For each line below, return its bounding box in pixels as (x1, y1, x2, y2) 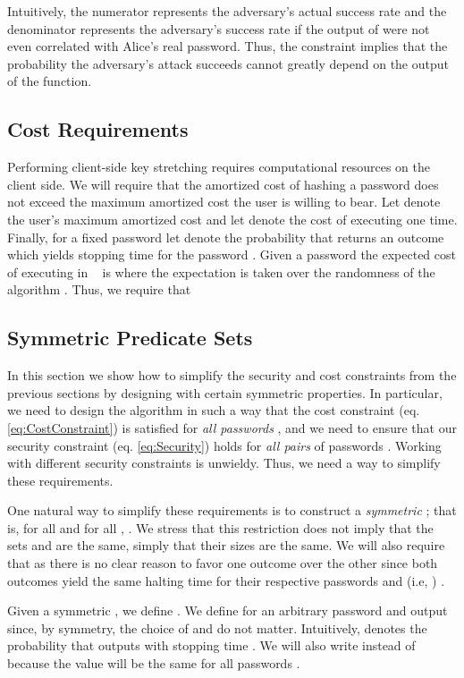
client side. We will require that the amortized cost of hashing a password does (7, 174, 439, 193)
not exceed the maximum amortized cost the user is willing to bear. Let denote (7, 192, 441, 211)
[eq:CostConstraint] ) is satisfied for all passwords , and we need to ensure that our (7, 418, 457, 436)
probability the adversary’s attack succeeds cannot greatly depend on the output (7, 54, 449, 72)
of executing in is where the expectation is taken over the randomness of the (7, 262, 435, 281)
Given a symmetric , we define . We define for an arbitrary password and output (7, 601, 448, 620)
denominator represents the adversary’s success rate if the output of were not (7, 19, 430, 38)
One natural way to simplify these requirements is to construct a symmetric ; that (7, 501, 457, 520)
